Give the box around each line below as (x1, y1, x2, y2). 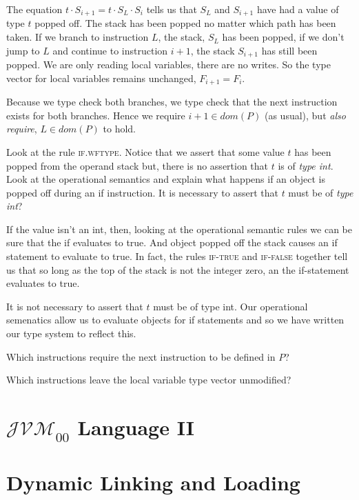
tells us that (146, 2, 197, 16)
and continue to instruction (52, 43, 168, 57)
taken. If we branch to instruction (6, 30, 149, 44)
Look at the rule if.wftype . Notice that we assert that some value (6, 144, 285, 159)
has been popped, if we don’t (222, 30, 345, 44)
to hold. (103, 121, 136, 136)
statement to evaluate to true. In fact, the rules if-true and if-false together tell (6, 249, 348, 263)
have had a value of (256, 2, 339, 16)
